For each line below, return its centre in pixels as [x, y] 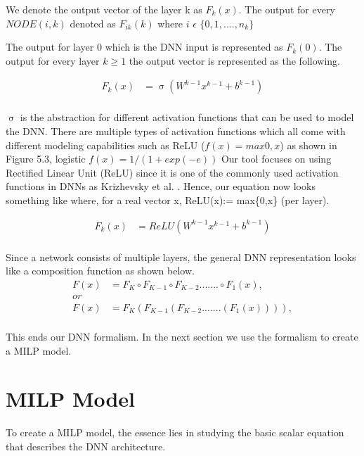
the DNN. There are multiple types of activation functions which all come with [176, 131]
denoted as [93, 23]
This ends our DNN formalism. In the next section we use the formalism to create [182, 336]
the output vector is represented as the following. [234, 60]
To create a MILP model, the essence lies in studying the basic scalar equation [175, 432]
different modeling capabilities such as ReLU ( [105, 145]
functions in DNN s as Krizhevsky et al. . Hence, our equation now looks [161, 186]
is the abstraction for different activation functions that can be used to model [187, 117]
